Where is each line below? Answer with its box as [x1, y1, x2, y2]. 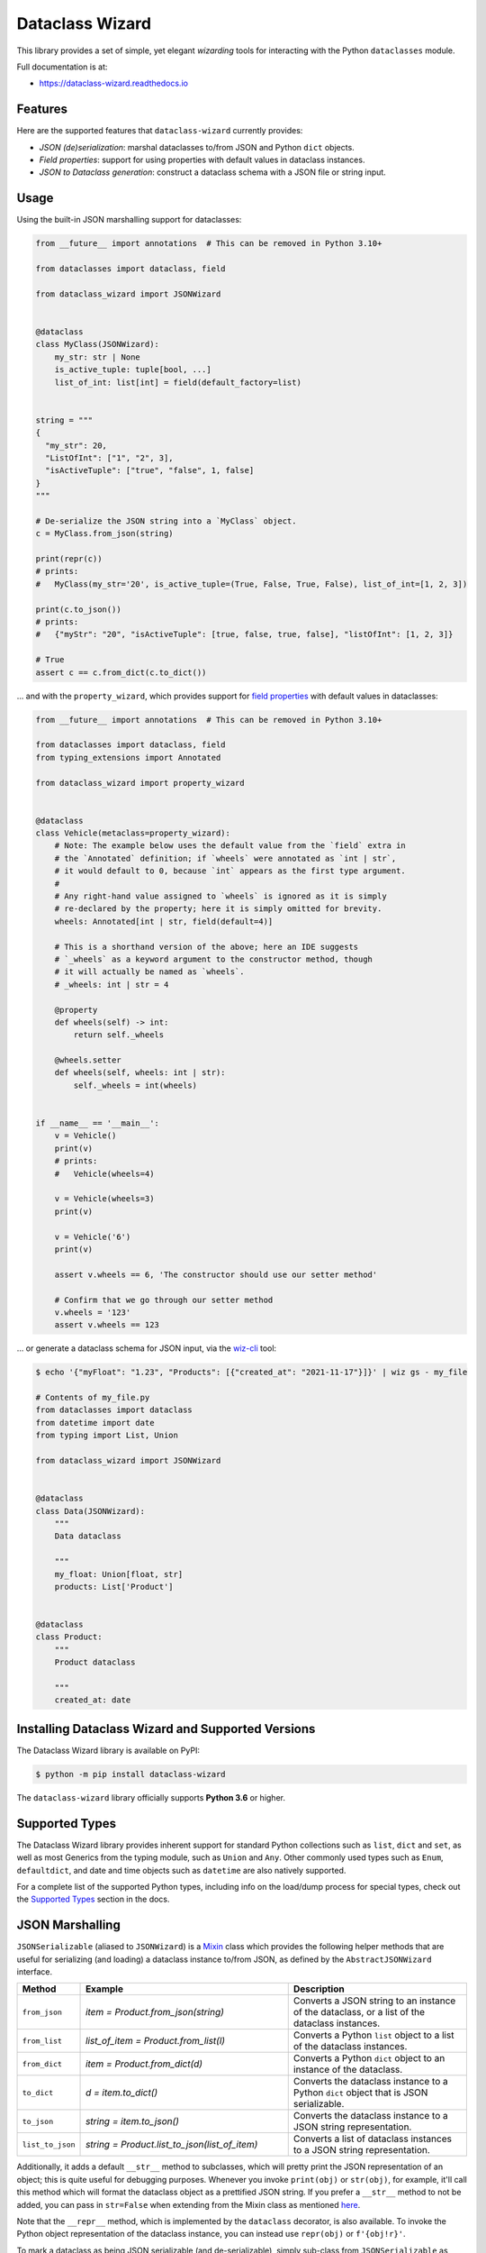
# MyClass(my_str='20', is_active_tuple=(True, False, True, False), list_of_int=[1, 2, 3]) [35, 579, 468, 589]
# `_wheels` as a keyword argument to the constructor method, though [54, 953, 373, 964]
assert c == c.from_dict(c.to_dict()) [35, 667, 207, 678]
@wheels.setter [54, 1055, 121, 1065]
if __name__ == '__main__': [35, 1118, 159, 1128]
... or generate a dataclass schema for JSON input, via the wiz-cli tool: [16, 1343, 277, 1354]
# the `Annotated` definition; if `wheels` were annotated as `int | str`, [54, 853, 397, 863]
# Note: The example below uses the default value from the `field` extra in [54, 841, 407, 851]
